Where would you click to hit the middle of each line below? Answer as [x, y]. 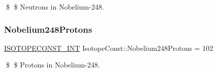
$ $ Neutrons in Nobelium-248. [55, 7]
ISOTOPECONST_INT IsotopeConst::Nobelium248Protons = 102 [109, 48]
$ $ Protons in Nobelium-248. [53, 65]
